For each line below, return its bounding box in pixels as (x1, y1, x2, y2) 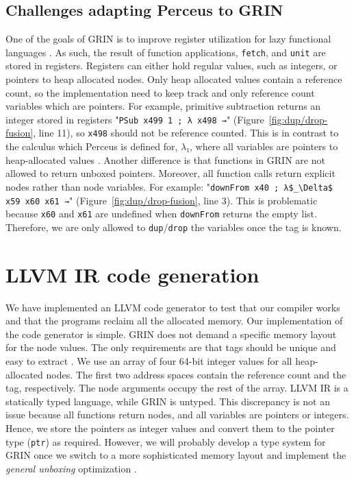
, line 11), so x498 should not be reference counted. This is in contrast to (33, 125, 339, 140)
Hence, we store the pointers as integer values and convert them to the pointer (5, 421, 335, 435)
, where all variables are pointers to (190, 139, 338, 154)
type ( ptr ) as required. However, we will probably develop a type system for (5, 434, 326, 448)
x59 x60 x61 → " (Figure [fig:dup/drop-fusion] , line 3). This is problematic (5, 193, 318, 207)
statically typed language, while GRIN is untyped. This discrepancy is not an (5, 394, 331, 408)
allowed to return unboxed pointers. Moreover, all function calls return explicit (5, 166, 336, 180)
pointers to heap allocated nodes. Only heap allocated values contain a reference (5, 72, 342, 86)
